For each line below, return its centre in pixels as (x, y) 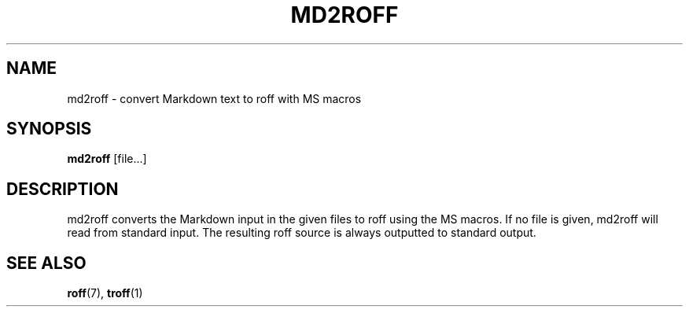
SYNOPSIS (49, 129)
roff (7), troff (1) (105, 293)
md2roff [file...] (107, 159)
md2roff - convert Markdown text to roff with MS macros (214, 98)
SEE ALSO (46, 263)
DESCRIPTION (63, 189)
